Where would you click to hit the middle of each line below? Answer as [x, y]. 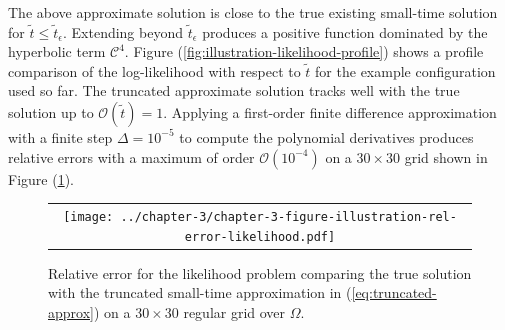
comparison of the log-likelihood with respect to [154, 70]
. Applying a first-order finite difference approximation [330, 111]
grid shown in [446, 156]
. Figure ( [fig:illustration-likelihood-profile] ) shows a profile [304, 51]
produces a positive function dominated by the [345, 31]
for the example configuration [405, 70]
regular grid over [234, 311]
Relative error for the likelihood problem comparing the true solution [260, 272]
